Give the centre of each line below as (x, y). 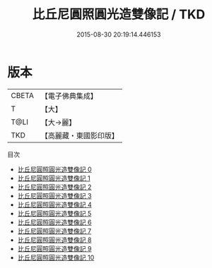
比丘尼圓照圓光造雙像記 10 (56, 257)
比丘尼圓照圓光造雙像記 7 (54, 231)
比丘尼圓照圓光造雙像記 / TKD (119, 14)
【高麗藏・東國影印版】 (79, 135)
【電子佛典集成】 (69, 96)
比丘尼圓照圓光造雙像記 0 (54, 169)
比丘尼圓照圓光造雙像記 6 (54, 222)
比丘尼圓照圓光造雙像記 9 (54, 248)
